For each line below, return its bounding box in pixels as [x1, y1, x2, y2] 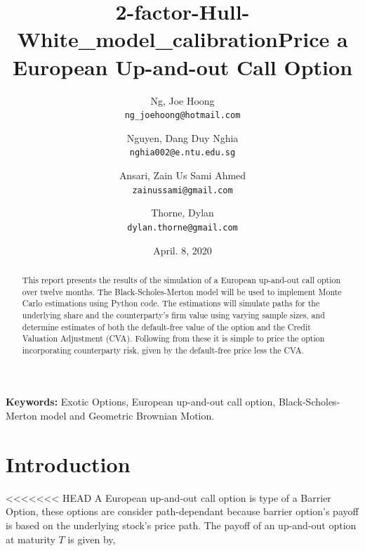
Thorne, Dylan [151, 205, 214, 220]
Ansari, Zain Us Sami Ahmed [119, 168, 246, 182]
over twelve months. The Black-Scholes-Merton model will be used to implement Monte [22, 285, 342, 297]
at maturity [6, 531, 55, 546]
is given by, [67, 531, 116, 546]
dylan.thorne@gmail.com [127, 222, 238, 233]
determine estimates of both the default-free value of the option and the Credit [22, 320, 311, 332]
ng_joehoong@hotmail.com [124, 110, 241, 121]
